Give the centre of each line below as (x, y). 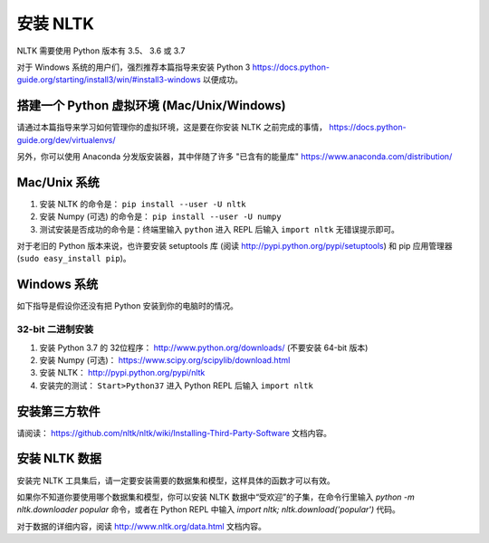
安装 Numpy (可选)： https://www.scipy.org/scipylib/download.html (165, 360)
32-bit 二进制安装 (55, 329)
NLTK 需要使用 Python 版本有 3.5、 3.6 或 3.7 (101, 51)
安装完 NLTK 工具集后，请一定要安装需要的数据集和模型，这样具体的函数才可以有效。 (176, 481)
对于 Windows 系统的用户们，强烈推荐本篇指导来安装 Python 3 (134, 67)
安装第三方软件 (58, 411)
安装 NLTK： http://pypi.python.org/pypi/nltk (122, 373)
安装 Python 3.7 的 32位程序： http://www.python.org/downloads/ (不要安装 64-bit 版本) (204, 348)
